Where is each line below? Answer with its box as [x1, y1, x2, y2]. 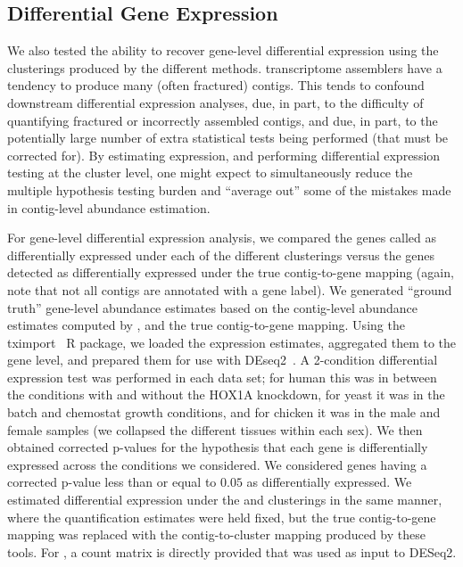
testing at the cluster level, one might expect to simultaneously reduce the [7, 163, 413, 182]
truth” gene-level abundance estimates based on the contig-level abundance [7, 298, 418, 316]
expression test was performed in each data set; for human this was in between [7, 367, 437, 386]
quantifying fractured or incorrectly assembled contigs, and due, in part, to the [7, 111, 438, 129]
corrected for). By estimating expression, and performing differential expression [7, 145, 441, 164]
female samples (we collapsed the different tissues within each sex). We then [7, 420, 423, 439]
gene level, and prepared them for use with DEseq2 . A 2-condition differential [7, 350, 438, 369]
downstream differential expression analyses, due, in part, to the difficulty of [7, 93, 424, 111]
